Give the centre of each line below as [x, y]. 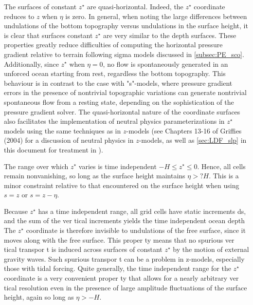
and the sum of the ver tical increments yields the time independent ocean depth [124, 220]
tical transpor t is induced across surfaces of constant [83, 249]
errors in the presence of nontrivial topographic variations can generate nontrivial [125, 92]
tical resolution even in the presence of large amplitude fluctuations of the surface [126, 287]
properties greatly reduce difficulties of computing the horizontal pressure [113, 45]
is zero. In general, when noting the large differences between [156, 16]
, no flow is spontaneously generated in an [165, 64]
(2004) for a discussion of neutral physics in [69, 140]
